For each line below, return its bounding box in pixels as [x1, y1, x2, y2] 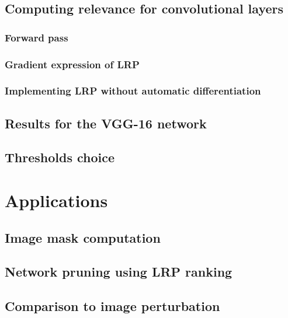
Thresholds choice [5, 148, 115, 166]
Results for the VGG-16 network [5, 114, 207, 132]
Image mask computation [5, 228, 161, 246]
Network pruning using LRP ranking [5, 263, 233, 281]
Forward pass [5, 30, 68, 44]
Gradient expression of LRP [5, 57, 140, 71]
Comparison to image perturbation [5, 297, 220, 315]
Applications [5, 188, 108, 212]
